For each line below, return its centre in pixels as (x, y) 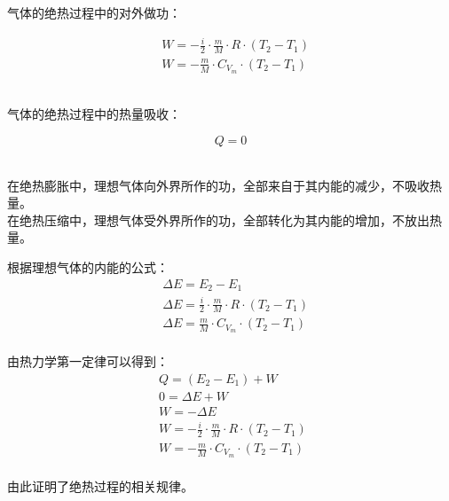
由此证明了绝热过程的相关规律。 (100, 485)
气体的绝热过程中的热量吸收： (94, 114)
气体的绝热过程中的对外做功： (94, 12)
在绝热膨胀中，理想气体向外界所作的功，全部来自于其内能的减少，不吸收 (218, 185)
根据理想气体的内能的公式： (88, 267)
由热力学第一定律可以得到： (88, 360)
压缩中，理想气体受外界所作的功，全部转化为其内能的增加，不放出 (236, 219)
